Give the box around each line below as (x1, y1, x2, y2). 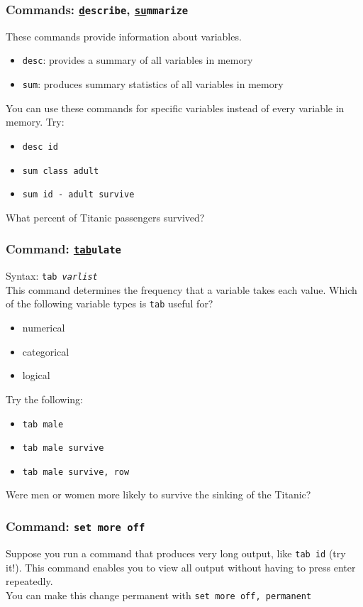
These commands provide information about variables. (6, 28, 242, 43)
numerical (22, 320, 65, 335)
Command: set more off (6, 517, 145, 535)
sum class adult (22, 165, 99, 176)
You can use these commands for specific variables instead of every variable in (6, 100, 345, 115)
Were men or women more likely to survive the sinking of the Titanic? (6, 487, 311, 502)
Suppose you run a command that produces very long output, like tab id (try (6, 545, 346, 560)
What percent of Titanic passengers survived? (6, 209, 205, 224)
